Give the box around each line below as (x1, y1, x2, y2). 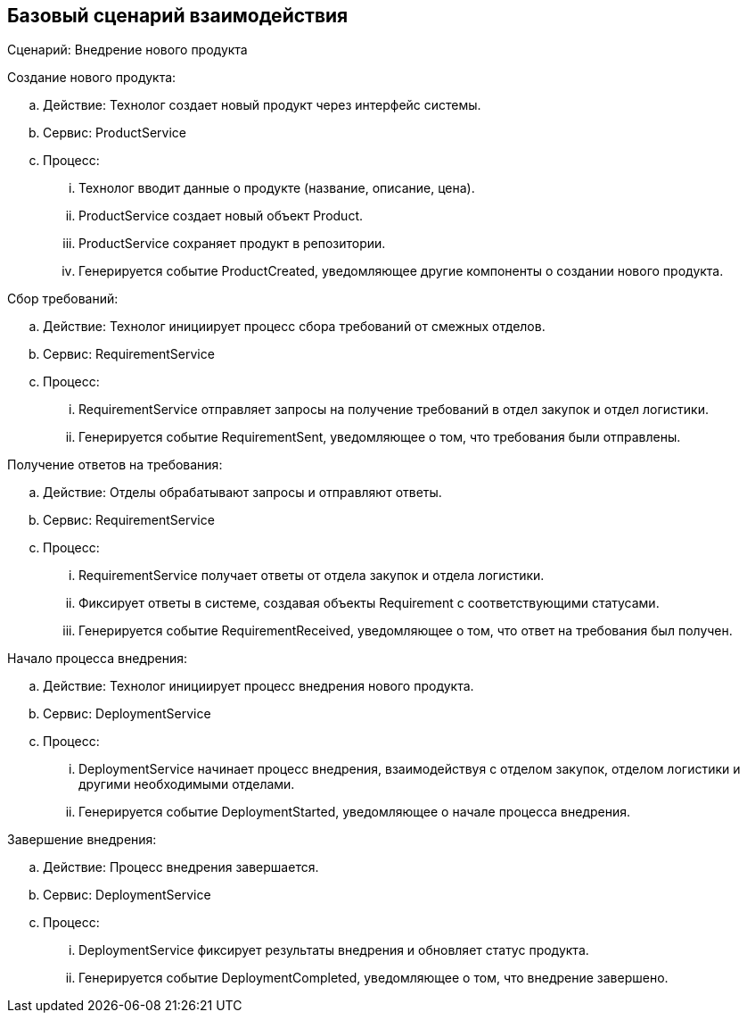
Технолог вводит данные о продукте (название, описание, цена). (78, 180, 475, 196)
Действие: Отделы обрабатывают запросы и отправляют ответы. (43, 485, 442, 501)
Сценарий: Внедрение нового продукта (7, 42, 248, 58)
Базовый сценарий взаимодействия (7, 4, 349, 27)
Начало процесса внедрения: (7, 651, 187, 667)
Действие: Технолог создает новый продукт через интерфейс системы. (43, 97, 481, 113)
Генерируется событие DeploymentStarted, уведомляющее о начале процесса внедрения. (78, 804, 631, 820)
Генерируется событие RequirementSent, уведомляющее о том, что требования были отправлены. (78, 429, 681, 445)
